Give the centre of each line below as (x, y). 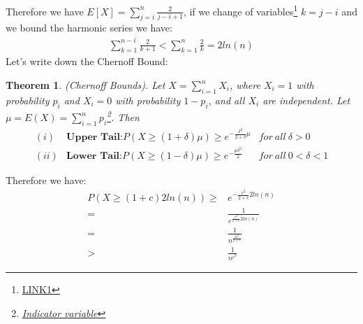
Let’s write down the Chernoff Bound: (87, 61)
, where (245, 85)
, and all (227, 100)
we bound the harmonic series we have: (89, 28)
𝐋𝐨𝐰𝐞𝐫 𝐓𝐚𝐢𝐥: (94, 156)
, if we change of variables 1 (240, 10)
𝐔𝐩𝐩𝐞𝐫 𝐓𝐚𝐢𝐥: (95, 138)
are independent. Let (306, 100)
